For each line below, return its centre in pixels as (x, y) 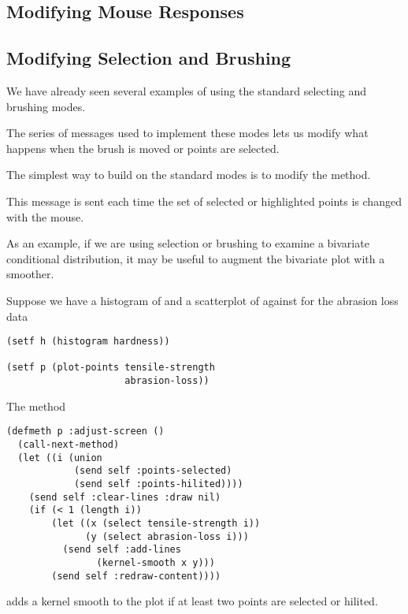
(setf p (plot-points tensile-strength (111, 368)
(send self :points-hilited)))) (158, 484)
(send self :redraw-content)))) (136, 576)
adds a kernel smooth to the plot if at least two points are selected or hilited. (192, 601)
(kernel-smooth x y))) (156, 562)
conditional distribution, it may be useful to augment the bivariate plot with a (196, 258)
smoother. (30, 274)
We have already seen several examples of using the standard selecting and (187, 90)
